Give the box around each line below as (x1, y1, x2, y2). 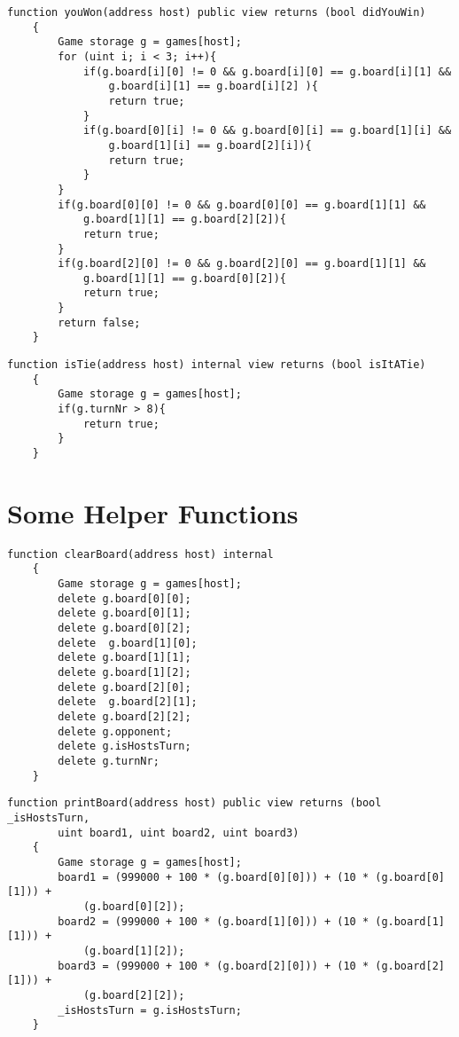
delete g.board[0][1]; (58, 607, 191, 620)
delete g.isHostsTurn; (58, 740, 191, 753)
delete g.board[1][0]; (58, 636, 198, 649)
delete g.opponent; (58, 725, 173, 738)
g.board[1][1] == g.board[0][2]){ (82, 271, 286, 285)
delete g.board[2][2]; (58, 711, 191, 724)
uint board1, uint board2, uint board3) (58, 826, 300, 839)
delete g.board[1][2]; (58, 666, 191, 680)
